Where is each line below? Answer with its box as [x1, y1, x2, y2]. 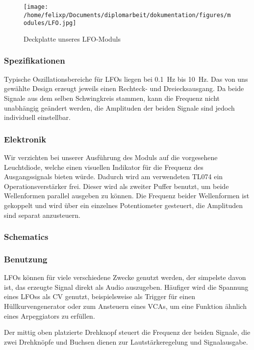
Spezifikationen [4, 54, 65, 67]
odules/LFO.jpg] [24, 20, 76, 27]
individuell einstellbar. [4, 112, 71, 122]
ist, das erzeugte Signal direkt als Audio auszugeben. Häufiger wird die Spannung [4, 281, 249, 292]
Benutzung [4, 253, 48, 265]
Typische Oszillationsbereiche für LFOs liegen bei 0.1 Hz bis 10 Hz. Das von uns [4, 73, 248, 84]
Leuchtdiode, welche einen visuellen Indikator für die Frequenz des [4, 162, 203, 172]
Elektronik [4, 133, 47, 145]
